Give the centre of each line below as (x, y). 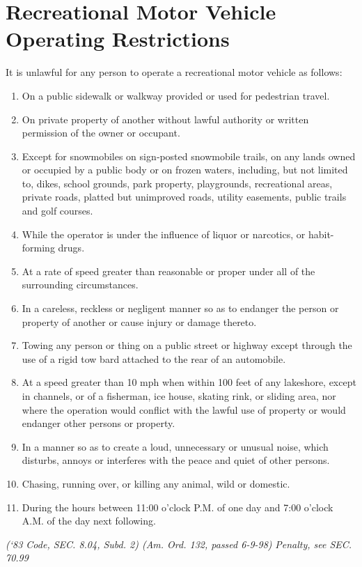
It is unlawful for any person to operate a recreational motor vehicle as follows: (174, 72)
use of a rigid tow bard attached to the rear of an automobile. (154, 358)
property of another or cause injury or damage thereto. (139, 321)
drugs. (71, 248)
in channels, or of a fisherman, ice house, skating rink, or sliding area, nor (179, 396)
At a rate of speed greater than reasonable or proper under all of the (168, 271)
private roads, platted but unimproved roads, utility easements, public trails (184, 197)
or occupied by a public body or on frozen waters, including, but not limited (185, 170)
